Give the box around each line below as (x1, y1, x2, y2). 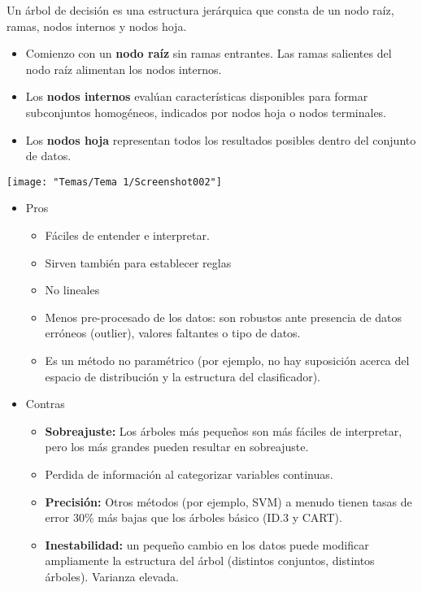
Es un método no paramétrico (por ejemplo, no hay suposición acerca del (45, 351, 410, 368)
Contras (25, 395, 65, 412)
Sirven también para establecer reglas (45, 254, 232, 271)
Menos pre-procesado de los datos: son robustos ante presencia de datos (45, 308, 402, 325)
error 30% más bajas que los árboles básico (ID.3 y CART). (45, 509, 342, 526)
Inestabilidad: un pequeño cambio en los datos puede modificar (45, 536, 369, 553)
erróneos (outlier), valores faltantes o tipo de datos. (45, 324, 301, 341)
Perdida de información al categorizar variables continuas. (45, 465, 333, 482)
